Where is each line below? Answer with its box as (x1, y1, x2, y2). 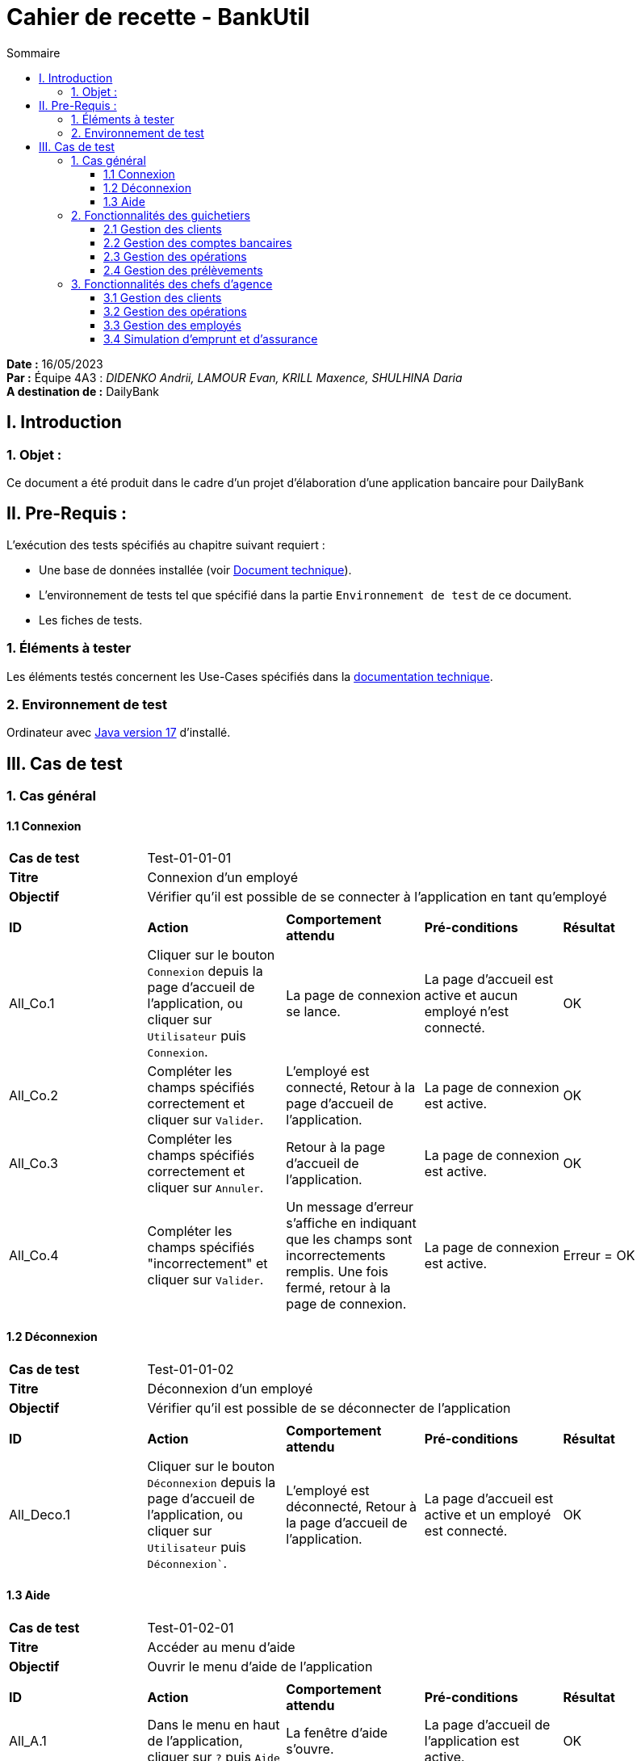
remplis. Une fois (286, 1263, 388, 1280)
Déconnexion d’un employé (147, 1380, 313, 1397)
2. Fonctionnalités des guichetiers (71, 208, 250, 222)
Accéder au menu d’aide (147, 1638, 295, 1655)
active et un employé (424, 1506, 551, 1523)
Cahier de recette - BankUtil (6, 3, 310, 31)
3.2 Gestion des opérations (103, 304, 247, 318)
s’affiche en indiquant (286, 1215, 417, 1232)
